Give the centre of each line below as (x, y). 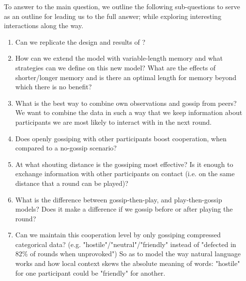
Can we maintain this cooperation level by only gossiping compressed (118, 235)
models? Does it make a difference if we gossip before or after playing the (124, 209)
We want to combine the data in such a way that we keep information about (129, 112)
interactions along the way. (44, 25)
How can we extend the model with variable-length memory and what (119, 58)
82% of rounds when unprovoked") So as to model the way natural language (128, 254)
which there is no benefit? (54, 87)
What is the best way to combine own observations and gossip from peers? (126, 103)
